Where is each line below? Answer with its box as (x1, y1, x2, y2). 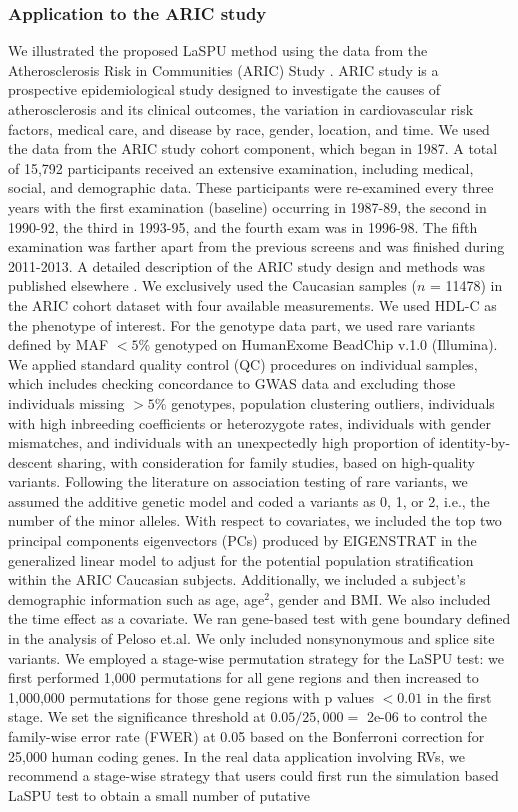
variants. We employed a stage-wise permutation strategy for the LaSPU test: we (8, 647, 504, 668)
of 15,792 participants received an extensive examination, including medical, (8, 157, 474, 178)
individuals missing (8, 392, 125, 413)
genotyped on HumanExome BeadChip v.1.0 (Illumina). (154, 334, 498, 355)
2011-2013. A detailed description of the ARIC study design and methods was (8, 255, 485, 276)
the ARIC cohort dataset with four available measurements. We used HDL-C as (8, 294, 497, 315)
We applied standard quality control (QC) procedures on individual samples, (8, 353, 478, 374)
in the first (426, 686, 492, 707)
